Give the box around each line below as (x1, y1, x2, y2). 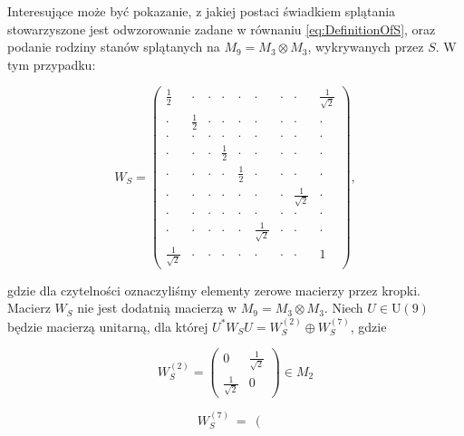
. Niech (324, 298, 363, 317)
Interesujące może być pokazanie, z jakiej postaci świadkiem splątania (7, 2, 396, 20)
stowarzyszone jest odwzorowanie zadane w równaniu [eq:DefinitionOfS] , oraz (7, 19, 436, 38)
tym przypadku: (7, 54, 96, 73)
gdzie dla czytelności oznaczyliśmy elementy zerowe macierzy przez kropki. (7, 280, 420, 299)
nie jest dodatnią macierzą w (77, 298, 237, 317)
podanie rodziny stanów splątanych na (7, 37, 220, 56)
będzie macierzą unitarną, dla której (7, 316, 208, 335)
